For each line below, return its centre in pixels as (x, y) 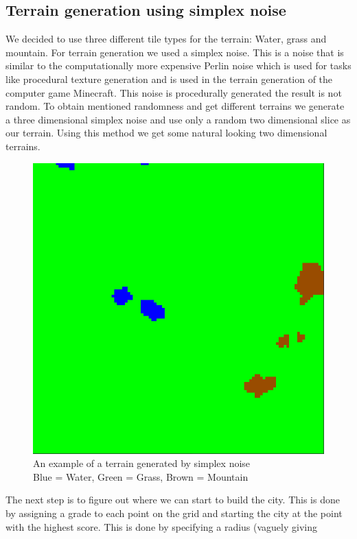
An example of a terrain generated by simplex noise (142, 463)
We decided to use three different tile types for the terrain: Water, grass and (166, 39)
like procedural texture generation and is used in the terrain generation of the (169, 79)
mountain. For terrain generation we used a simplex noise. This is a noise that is (175, 52)
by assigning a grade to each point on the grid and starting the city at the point (174, 513)
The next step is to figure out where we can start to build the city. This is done (173, 500)
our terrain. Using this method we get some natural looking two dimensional (166, 133)
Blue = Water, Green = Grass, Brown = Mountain (141, 476)
